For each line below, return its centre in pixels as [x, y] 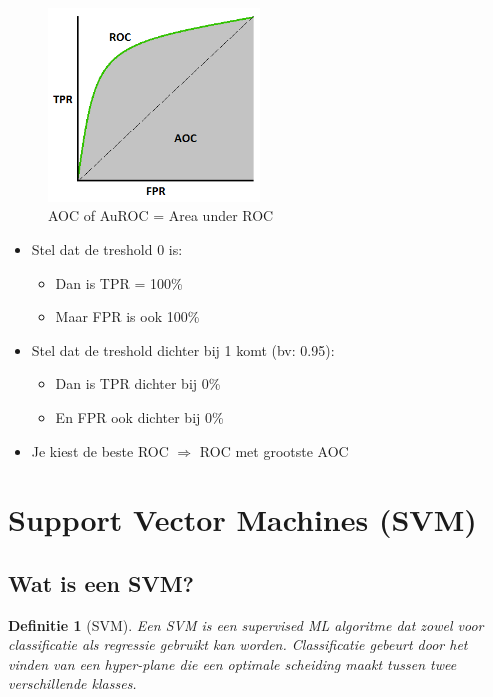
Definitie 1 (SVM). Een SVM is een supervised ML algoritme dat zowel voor [246, 624]
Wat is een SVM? [101, 582]
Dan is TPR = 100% [119, 282]
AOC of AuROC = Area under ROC [161, 215]
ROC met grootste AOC [274, 450]
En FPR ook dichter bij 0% [139, 416]
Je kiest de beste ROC [100, 450]
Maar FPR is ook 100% [127, 316]
